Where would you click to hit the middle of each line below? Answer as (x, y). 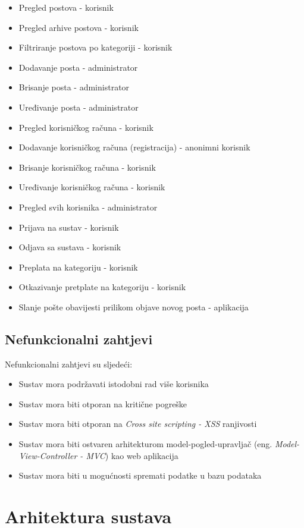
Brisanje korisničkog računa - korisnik (87, 167)
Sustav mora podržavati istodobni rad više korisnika (114, 384)
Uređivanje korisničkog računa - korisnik (92, 187)
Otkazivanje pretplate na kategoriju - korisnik (102, 287)
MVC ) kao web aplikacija (132, 455)
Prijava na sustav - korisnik (69, 227)
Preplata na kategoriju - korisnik (78, 267)
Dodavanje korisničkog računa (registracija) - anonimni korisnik (134, 147)
